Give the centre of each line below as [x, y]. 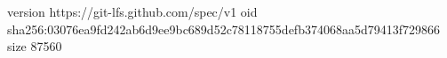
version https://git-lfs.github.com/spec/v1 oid [132, 11]
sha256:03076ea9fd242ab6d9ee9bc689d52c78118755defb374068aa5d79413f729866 [224, 29]
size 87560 [35, 46]
